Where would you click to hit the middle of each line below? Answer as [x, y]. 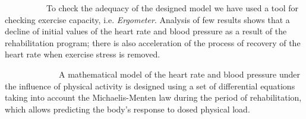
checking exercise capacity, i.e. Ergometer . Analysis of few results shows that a [147, 19]
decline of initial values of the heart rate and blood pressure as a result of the [146, 31]
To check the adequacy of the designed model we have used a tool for [172, 8]
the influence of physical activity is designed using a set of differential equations [150, 86]
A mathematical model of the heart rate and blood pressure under [179, 74]
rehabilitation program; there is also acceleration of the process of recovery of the [153, 42]
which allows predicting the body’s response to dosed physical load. [127, 109]
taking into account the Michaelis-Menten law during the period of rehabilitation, [153, 97]
